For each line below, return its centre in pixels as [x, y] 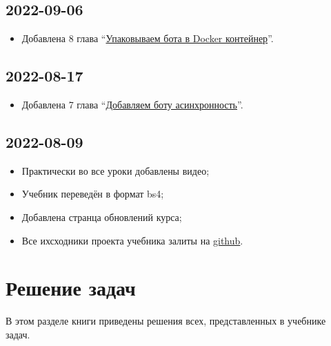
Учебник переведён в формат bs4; [93, 194]
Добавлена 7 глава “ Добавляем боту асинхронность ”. [132, 104]
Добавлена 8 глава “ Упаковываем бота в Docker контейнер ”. [148, 38]
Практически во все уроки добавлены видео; [116, 170]
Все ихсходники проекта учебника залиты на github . [132, 240]
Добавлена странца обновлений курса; [102, 217]
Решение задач [71, 288]
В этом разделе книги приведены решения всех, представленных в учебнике [166, 321]
